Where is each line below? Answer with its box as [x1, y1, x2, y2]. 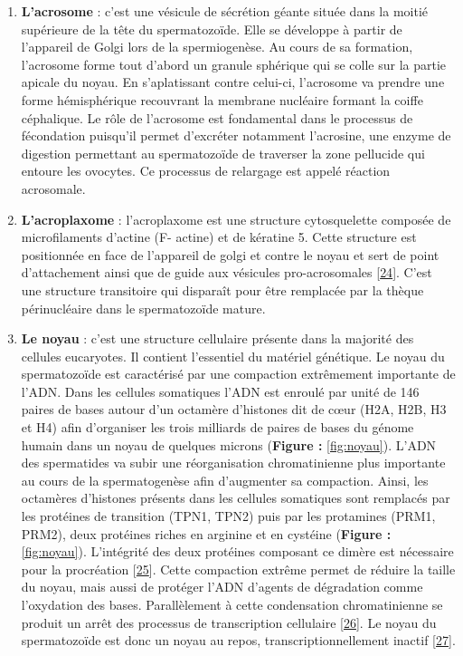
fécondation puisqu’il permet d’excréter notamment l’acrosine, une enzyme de [21, 126, 451, 145]
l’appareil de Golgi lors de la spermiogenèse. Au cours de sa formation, [21, 37, 413, 56]
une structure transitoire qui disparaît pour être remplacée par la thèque [21, 280, 424, 299]
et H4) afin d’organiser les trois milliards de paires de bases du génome [21, 418, 414, 437]
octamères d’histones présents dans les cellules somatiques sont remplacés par [21, 488, 450, 507]
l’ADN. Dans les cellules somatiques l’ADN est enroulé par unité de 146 [21, 381, 420, 400]
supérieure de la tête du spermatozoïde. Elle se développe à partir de [21, 19, 402, 38]
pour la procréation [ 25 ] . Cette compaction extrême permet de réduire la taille [21, 559, 456, 578]
